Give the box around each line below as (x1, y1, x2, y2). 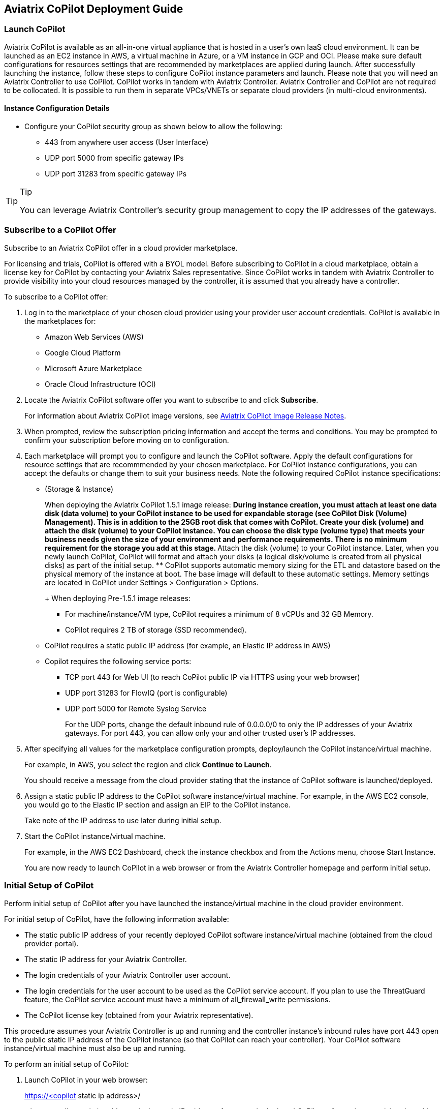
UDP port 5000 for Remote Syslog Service (65, 704, 207, 713)
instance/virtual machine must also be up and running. (4, 1043, 186, 1053)
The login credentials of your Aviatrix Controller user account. (24, 970, 231, 979)
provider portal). (24, 939, 79, 948)
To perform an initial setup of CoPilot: (4, 1059, 129, 1068)
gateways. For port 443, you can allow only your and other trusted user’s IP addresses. (65, 728, 356, 737)
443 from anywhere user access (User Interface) (45, 138, 209, 147)
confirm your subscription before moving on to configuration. (24, 435, 229, 444)
